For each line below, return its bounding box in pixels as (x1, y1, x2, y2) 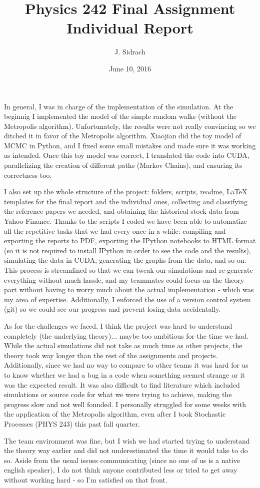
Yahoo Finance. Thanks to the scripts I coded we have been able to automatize (4, 216, 247, 226)
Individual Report (66, 17, 193, 38)
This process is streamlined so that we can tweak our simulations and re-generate (4, 265, 253, 275)
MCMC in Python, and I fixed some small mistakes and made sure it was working (4, 140, 256, 150)
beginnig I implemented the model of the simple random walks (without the (4, 111, 236, 121)
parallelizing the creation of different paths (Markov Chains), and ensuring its (4, 160, 242, 170)
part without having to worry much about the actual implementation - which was (4, 284, 254, 295)
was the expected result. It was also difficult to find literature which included (4, 379, 240, 390)
